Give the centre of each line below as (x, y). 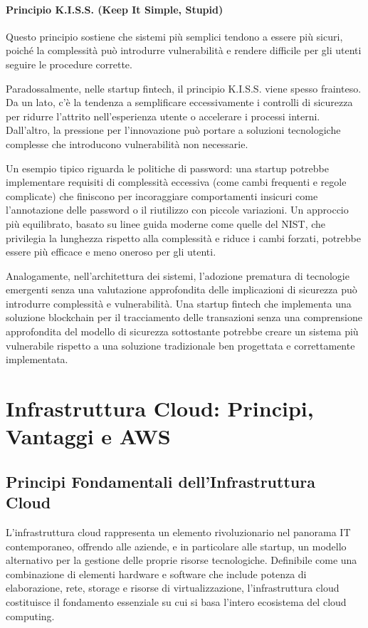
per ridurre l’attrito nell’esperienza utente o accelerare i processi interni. (163, 116)
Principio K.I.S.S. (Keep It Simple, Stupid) (115, 9)
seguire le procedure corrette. (69, 64)
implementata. (37, 359)
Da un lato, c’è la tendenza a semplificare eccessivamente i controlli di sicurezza (179, 102)
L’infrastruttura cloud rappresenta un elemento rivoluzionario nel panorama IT (178, 532)
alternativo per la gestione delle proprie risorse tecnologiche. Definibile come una (182, 560)
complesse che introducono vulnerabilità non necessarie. (127, 143)
